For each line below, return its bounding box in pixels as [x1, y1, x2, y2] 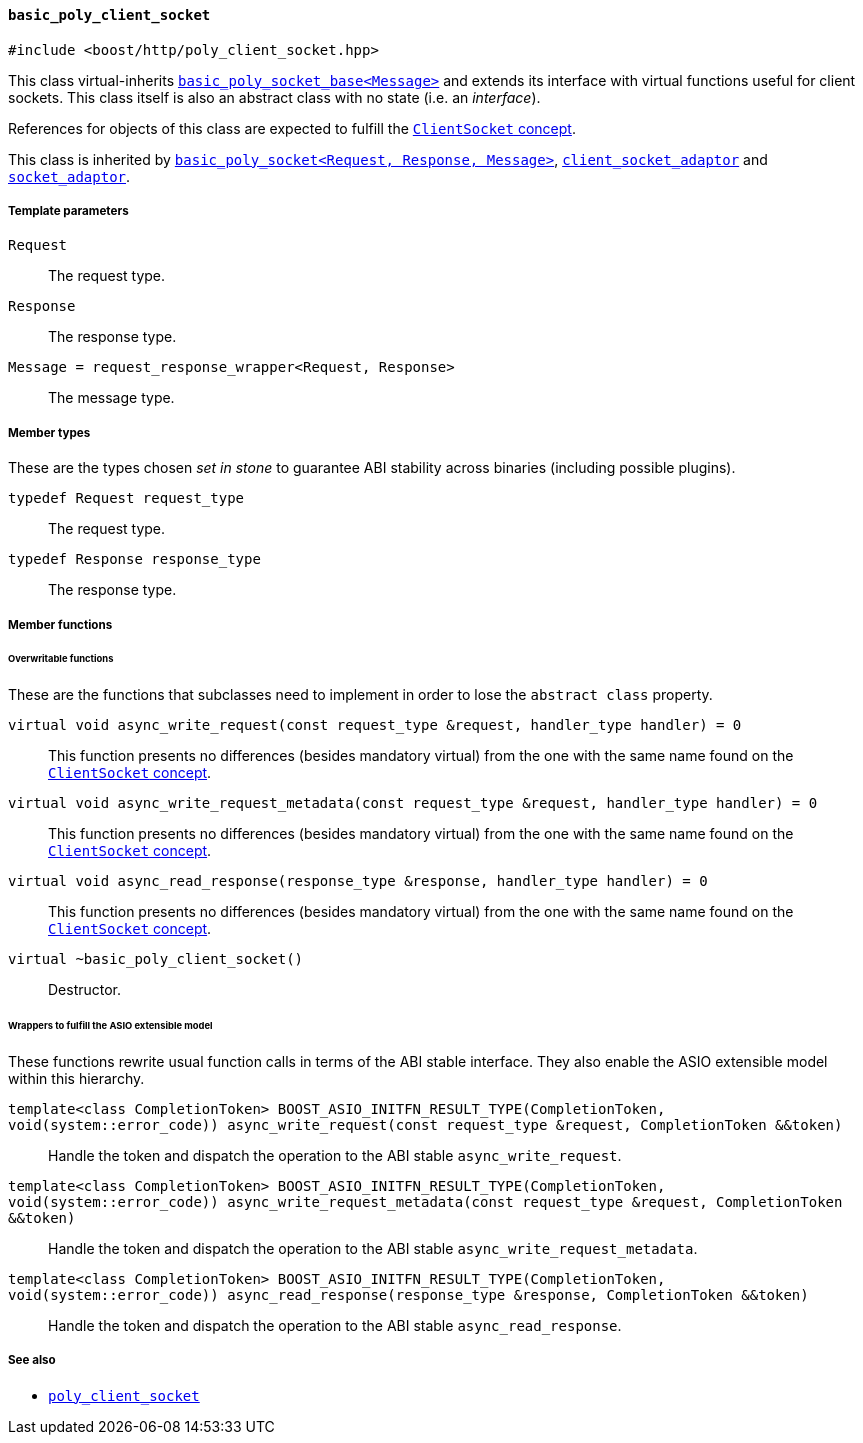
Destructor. [48, 981, 122, 999]
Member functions [8, 617, 113, 632]
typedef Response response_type [8, 551, 261, 568]
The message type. [48, 389, 175, 407]
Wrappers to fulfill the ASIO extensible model [8, 1020, 213, 1032]
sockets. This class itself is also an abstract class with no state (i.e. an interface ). [8, 88, 541, 106]
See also [8, 1353, 56, 1368]
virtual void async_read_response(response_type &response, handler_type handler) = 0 [8, 873, 708, 890]
